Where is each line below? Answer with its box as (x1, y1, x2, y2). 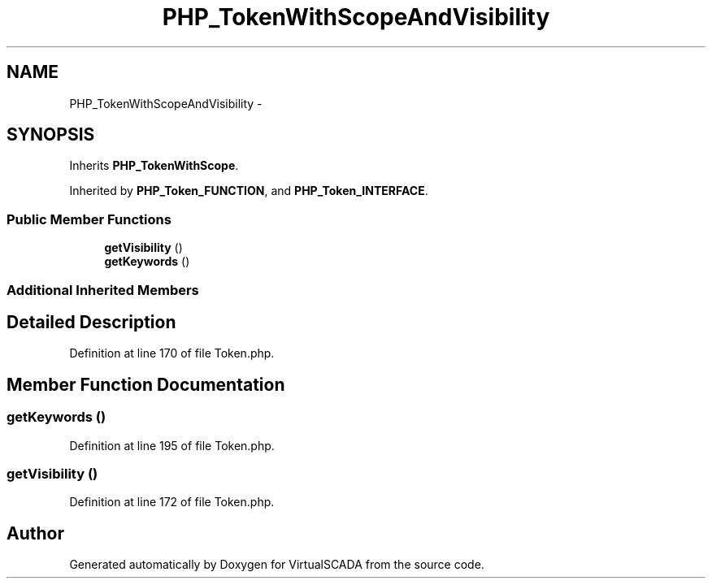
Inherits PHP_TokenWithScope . (69, 158, 239, 173)
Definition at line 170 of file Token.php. (69, 346, 275, 361)
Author (7, 522, 64, 544)
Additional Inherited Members (7, 281, 199, 298)
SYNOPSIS (7, 124, 95, 145)
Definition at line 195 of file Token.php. (69, 438, 275, 453)
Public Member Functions (7, 210, 171, 227)
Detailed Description (7, 311, 176, 332)
